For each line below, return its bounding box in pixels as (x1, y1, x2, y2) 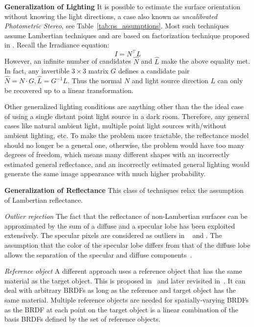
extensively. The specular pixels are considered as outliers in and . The (4, 230, 222, 240)
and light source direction (132, 75, 208, 86)
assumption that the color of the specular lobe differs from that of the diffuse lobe (4, 240, 251, 250)
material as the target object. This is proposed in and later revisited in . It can (4, 275, 246, 285)
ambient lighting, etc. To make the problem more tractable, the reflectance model (4, 130, 249, 140)
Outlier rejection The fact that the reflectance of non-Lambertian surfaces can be (4, 211, 248, 221)
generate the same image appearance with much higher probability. (4, 168, 206, 179)
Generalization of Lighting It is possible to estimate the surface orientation (4, 1, 241, 11)
